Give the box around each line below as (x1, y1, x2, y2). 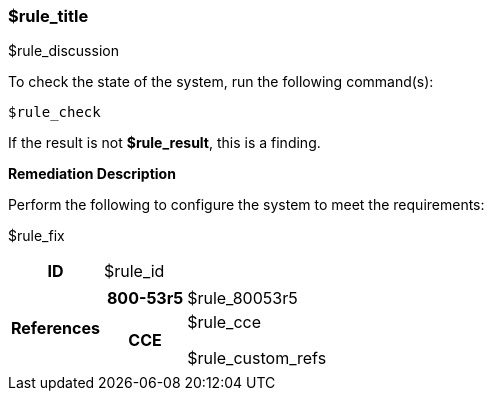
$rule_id (103, 261, 165, 282)
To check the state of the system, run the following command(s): (8, 73, 434, 91)
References (11, 318, 100, 339)
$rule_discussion (8, 42, 119, 60)
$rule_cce (187, 312, 262, 333)
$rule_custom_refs (187, 348, 327, 369)
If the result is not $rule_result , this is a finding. (8, 134, 321, 152)
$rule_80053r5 (187, 288, 298, 309)
